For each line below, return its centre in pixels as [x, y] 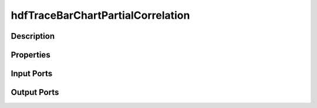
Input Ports [32, 74]
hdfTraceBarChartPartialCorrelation [100, 15]
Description [33, 36]
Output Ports [35, 92]
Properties [31, 55]
